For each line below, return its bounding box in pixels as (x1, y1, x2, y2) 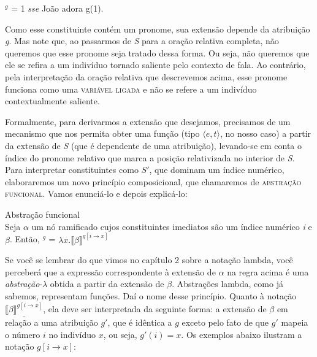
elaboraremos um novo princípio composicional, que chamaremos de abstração (5, 175, 302, 188)
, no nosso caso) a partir (220, 127, 311, 140)
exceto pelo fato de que (181, 316, 269, 329)
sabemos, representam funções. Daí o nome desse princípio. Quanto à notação (5, 289, 297, 302)
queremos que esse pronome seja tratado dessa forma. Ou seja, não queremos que (5, 46, 310, 59)
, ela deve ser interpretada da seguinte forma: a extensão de (43, 302, 267, 315)
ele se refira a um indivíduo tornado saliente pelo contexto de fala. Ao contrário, (5, 58, 306, 71)
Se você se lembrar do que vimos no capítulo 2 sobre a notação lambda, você (5, 253, 293, 266)
